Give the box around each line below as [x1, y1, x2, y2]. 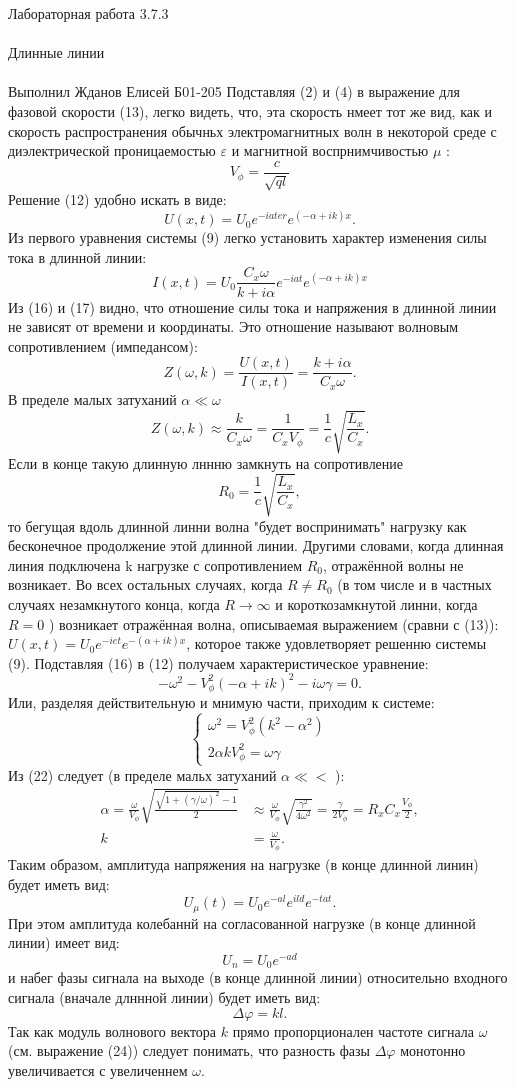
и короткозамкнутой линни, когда [275, 594, 478, 615]
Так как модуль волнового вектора [8, 1020, 217, 1041]
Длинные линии [8, 42, 105, 63]
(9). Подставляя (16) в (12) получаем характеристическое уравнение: [8, 652, 429, 673]
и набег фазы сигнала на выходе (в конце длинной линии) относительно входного [8, 967, 508, 988]
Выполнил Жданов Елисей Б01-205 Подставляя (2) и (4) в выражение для [8, 81, 460, 102]
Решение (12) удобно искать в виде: [8, 189, 227, 210]
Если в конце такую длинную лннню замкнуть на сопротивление [8, 452, 404, 473]
